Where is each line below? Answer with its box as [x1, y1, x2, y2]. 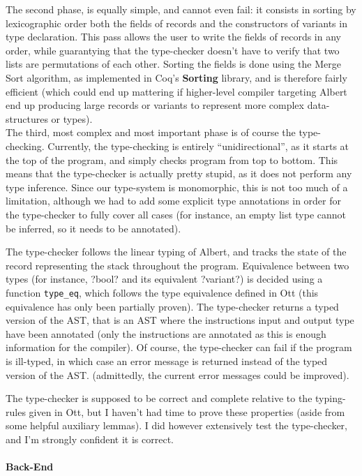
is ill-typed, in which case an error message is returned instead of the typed [6, 353, 328, 368]
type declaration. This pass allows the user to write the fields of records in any [6, 29, 341, 44]
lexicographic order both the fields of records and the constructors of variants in [6, 15, 347, 30]
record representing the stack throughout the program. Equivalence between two [6, 258, 349, 272]
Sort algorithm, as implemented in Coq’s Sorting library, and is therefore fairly [6, 70, 347, 84]
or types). [51, 111, 93, 126]
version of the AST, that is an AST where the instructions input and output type [6, 313, 354, 327]
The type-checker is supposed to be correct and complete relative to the [6, 391, 312, 406]
